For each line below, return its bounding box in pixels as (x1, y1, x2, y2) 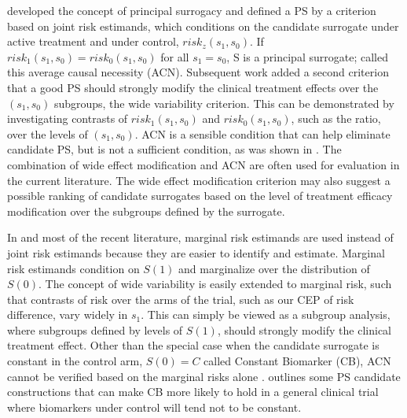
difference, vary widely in (7, 306, 128, 323)
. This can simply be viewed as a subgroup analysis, (141, 306, 390, 323)
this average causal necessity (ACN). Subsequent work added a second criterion (7, 64, 389, 80)
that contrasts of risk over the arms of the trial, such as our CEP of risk (7, 290, 354, 307)
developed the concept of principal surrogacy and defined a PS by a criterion (7, 2, 376, 18)
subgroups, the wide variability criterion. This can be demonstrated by (53, 94, 394, 111)
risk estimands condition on (7, 260, 140, 276)
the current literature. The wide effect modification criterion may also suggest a (7, 172, 390, 188)
